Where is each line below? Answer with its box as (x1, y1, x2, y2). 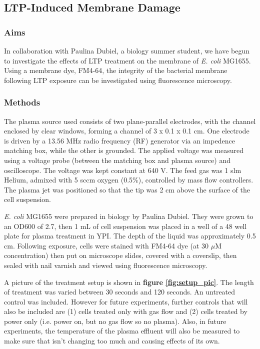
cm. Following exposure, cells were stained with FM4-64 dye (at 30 (4, 240, 208, 250)
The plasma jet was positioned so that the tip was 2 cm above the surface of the (4, 184, 250, 194)
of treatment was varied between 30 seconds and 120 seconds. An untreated (4, 286, 235, 297)
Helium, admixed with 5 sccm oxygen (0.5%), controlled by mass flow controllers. (4, 174, 253, 185)
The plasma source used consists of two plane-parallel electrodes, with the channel (4, 115, 256, 126)
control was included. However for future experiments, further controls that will (4, 296, 248, 306)
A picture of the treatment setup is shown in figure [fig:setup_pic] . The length (4, 276, 254, 287)
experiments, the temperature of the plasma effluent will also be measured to (4, 325, 240, 336)
